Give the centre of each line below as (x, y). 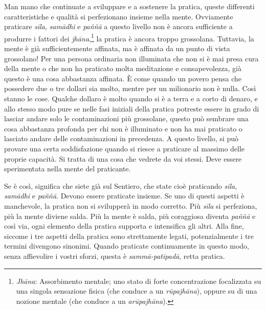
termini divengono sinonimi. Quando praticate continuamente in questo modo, (127, 246)
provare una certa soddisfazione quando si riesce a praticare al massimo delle (125, 148)
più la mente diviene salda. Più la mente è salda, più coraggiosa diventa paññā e (130, 216)
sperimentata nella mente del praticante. (68, 169)
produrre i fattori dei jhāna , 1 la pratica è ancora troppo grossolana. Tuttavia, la (129, 37)
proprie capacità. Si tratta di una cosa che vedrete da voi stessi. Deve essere (123, 158)
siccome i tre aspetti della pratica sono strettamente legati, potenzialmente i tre (129, 236)
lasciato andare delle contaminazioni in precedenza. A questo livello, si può (121, 138)
